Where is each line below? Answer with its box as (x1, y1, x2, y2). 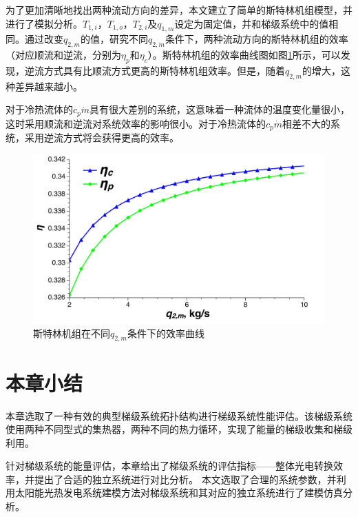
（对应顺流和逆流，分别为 (6, 48, 121, 62)
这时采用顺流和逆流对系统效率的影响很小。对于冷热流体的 (6, 116, 266, 130)
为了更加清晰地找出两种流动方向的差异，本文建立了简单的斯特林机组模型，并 (6, 3, 352, 17)
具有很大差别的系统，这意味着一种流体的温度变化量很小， (89, 102, 350, 116)
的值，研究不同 (80, 32, 148, 46)
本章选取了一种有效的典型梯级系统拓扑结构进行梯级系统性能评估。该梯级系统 (6, 408, 352, 423)
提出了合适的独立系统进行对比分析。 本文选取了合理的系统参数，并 (34, 472, 337, 486)
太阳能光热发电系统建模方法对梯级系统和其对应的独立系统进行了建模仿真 (14, 485, 343, 500)
